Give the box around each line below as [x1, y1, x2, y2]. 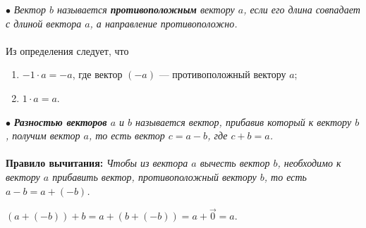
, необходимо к [277, 156, 341, 170]
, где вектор [72, 67, 123, 82]
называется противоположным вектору [56, 2, 235, 16]
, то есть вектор [88, 128, 165, 143]
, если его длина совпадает [243, 2, 360, 16]
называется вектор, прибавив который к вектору [135, 114, 352, 129]
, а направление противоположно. [90, 15, 238, 30]
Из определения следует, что [6, 43, 129, 58]
